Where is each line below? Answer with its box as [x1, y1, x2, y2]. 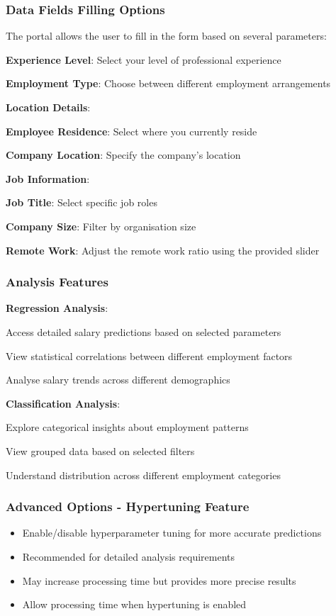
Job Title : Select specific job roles [6, 195, 157, 210]
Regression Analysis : [6, 301, 108, 315]
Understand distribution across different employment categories [6, 467, 281, 482]
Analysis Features [6, 273, 108, 291]
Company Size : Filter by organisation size [6, 218, 196, 233]
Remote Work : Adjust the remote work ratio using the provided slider [6, 242, 320, 257]
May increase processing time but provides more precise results [22, 573, 296, 588]
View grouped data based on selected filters [6, 443, 195, 458]
